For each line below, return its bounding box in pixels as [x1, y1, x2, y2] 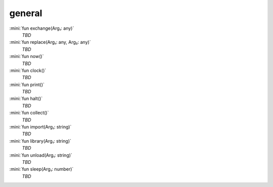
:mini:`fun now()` [9, 53, 44, 59]
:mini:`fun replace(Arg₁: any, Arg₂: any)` [9, 39, 91, 45]
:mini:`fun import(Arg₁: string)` [9, 124, 72, 130]
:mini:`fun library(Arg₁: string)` [9, 138, 72, 144]
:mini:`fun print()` [9, 81, 45, 88]
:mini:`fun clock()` [9, 67, 47, 73]
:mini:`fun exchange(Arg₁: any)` [9, 25, 74, 31]
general [9, 8, 42, 19]
